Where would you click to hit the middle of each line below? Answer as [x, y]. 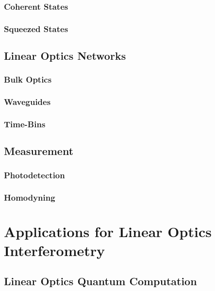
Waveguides [27, 102]
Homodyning [30, 197]
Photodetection [34, 175]
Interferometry [55, 250]
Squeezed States [36, 28]
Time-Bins [25, 124]
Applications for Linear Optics [108, 231]
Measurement [39, 151]
